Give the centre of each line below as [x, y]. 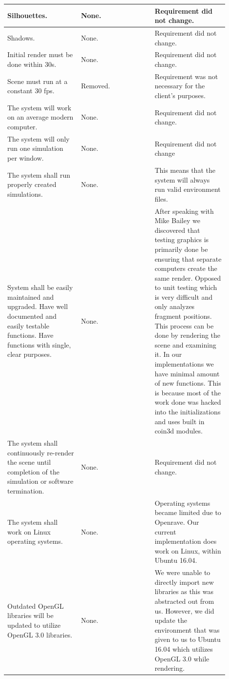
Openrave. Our [177, 522]
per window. [26, 158]
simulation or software [40, 481]
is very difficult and [184, 297]
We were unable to [182, 572]
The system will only [38, 138]
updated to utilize [34, 625]
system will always [182, 179]
